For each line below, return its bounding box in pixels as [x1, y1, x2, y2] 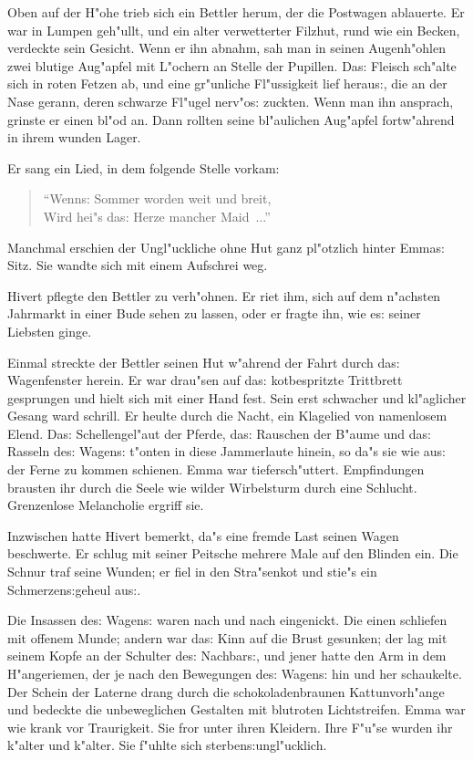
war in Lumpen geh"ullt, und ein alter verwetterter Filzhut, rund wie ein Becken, [7, 20, 460, 39]
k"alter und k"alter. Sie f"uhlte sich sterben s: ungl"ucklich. [7, 735, 327, 755]
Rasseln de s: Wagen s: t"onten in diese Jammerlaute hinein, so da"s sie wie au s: [7, 442, 446, 461]
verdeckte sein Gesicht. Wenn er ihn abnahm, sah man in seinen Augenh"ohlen [7, 38, 446, 57]
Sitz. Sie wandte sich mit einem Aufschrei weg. [7, 255, 268, 275]
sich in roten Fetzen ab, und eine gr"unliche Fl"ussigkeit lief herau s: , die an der [7, 74, 447, 93]
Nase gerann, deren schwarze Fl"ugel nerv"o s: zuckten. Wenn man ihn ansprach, [7, 91, 454, 110]
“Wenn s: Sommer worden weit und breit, [43, 189, 272, 208]
